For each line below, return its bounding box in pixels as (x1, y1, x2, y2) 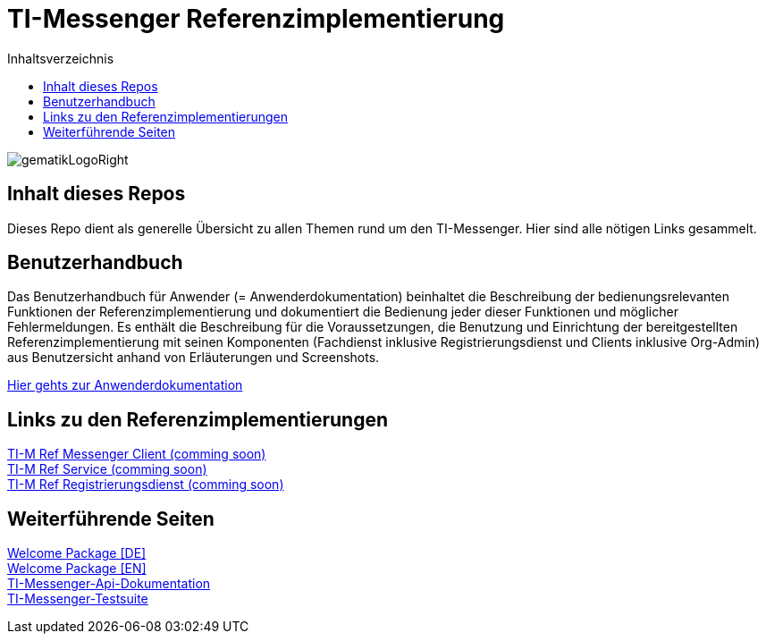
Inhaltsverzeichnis (7, 50, 114, 66)
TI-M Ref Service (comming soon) (7, 461, 207, 477)
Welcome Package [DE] (7, 545, 147, 561)
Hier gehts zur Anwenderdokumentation (7, 377, 243, 393)
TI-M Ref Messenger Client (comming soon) (7, 446, 266, 462)
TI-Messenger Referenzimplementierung (7, 4, 505, 34)
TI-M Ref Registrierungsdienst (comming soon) (7, 477, 284, 493)
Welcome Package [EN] (7, 561, 147, 577)
